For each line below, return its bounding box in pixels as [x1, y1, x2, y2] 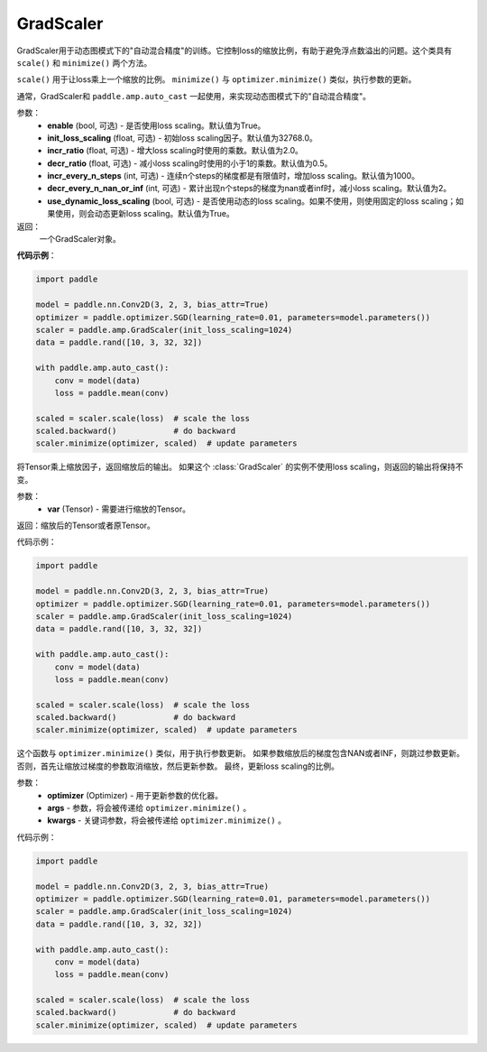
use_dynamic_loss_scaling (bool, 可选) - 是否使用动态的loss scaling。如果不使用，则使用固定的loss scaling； [47, 195, 456, 207]
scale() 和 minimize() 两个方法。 [16, 57, 152, 68]
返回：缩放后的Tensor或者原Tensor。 [16, 520, 155, 531]
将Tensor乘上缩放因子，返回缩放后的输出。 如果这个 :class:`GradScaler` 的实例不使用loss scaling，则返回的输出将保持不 [16, 461, 464, 473]
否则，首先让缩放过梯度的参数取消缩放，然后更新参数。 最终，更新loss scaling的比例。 [16, 761, 340, 771]
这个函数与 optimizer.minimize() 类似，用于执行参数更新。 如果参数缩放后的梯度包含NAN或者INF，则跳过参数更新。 [16, 748, 464, 759]
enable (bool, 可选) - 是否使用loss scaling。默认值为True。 [47, 120, 266, 131]
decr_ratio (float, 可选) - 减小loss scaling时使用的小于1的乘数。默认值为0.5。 [47, 158, 333, 169]
